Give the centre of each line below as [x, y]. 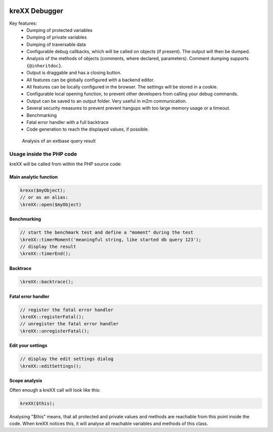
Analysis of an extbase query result [59, 141]
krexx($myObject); [43, 190]
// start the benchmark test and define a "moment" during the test [107, 232]
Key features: [23, 23]
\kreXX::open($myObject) [51, 204]
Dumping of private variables [57, 37]
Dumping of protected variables [60, 30]
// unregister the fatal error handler [69, 324]
